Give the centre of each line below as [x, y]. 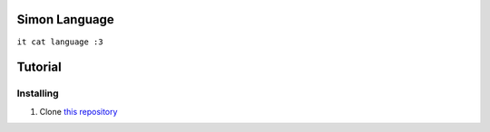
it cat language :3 [60, 42]
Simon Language [65, 19]
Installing [38, 93]
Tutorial [39, 67]
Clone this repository [78, 111]
